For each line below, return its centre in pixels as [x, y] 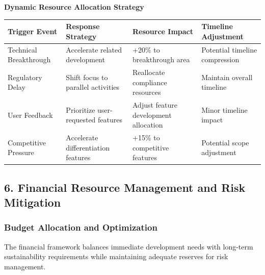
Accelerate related [94, 49]
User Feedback [30, 115]
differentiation [88, 147]
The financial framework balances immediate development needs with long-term [129, 246]
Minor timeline [224, 109]
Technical [22, 49]
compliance [150, 82]
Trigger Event [33, 31]
